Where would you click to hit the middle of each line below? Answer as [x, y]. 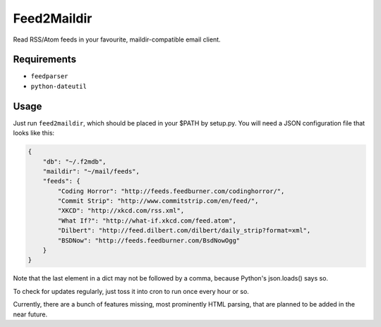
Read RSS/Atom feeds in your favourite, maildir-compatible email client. [117, 39]
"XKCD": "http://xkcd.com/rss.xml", [121, 211]
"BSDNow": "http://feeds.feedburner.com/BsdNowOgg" [149, 240]
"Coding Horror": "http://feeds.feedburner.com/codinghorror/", [171, 191]
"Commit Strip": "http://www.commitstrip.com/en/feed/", [158, 201]
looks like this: [34, 133]
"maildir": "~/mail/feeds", [91, 171]
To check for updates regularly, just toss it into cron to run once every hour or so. [131, 291]
